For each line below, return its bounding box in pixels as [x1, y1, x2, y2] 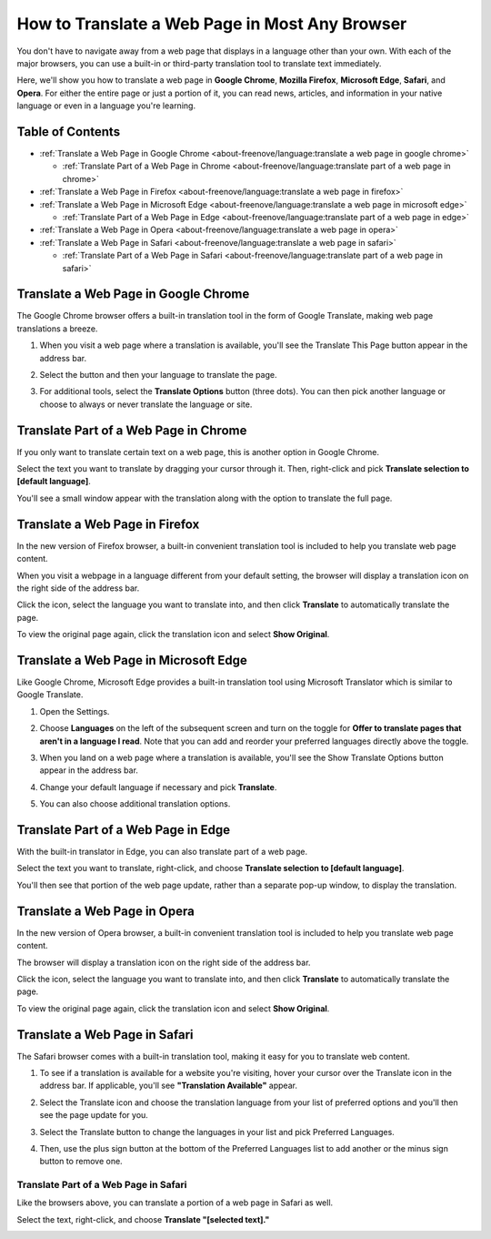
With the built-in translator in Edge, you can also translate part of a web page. [16, 847, 308, 858]
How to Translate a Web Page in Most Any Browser [16, 14, 407, 34]
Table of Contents [16, 124, 121, 139]
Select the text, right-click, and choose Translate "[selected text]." [16, 1214, 270, 1224]
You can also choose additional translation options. [39, 798, 231, 809]
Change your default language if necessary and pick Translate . [39, 781, 277, 792]
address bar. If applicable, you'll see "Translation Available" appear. [39, 1080, 297, 1092]
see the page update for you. [39, 1110, 149, 1121]
